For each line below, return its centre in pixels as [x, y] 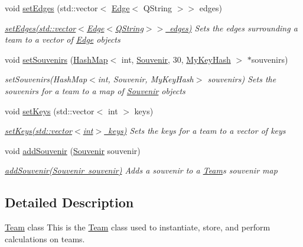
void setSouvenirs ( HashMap [56, 59]
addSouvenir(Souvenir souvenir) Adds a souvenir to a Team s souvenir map [141, 170]
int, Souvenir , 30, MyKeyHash [176, 59]
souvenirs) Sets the [242, 79]
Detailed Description [69, 202]
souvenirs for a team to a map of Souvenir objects [95, 90]
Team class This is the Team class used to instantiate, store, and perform [138, 227]
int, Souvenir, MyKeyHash [146, 79]
